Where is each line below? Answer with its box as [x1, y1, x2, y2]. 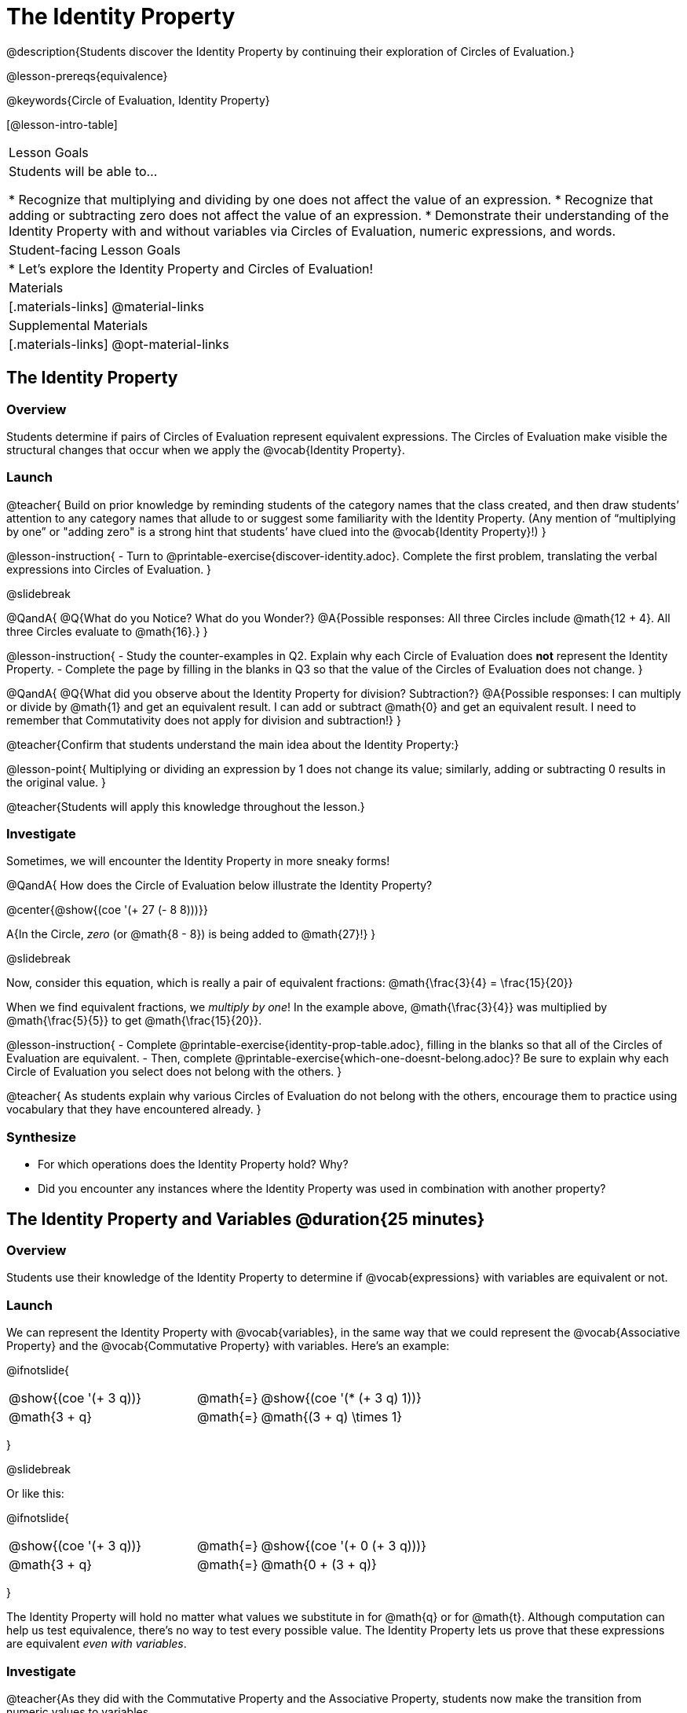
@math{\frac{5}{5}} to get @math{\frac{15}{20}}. [6, 1014, 262, 1028]
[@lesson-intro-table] [6, 117, 118, 131]
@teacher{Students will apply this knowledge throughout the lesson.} [6, 799, 365, 813]
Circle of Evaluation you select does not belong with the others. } [6, 1065, 342, 1079]
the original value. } [6, 775, 107, 789]
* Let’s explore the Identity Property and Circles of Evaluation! [9, 260, 374, 277]
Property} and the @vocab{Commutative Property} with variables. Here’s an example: [6, 1339, 450, 1353]
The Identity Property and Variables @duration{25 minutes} [6, 1209, 485, 1229]
